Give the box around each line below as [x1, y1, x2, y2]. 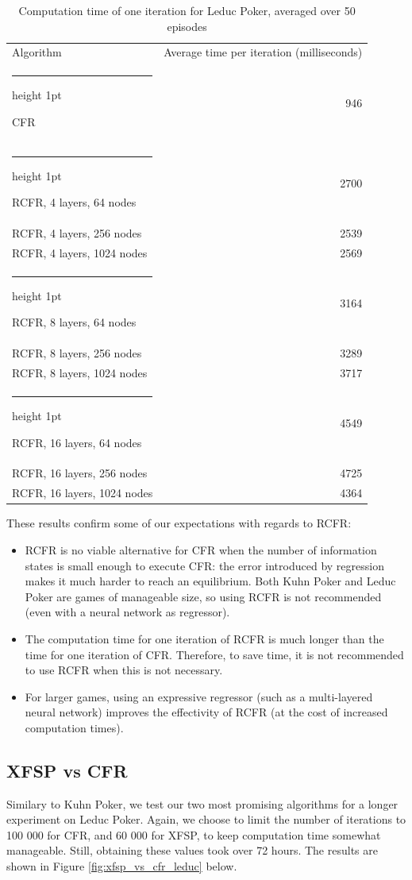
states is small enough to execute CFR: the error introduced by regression [25, 557, 384, 573]
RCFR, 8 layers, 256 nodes [12, 345, 142, 361]
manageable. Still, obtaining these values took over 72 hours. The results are [6, 842, 378, 859]
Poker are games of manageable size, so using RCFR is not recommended [25, 588, 382, 604]
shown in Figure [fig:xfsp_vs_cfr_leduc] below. [6, 858, 237, 874]
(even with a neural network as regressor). [25, 604, 230, 620]
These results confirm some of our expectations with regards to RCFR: [6, 515, 352, 531]
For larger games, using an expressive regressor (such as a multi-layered [25, 688, 373, 704]
